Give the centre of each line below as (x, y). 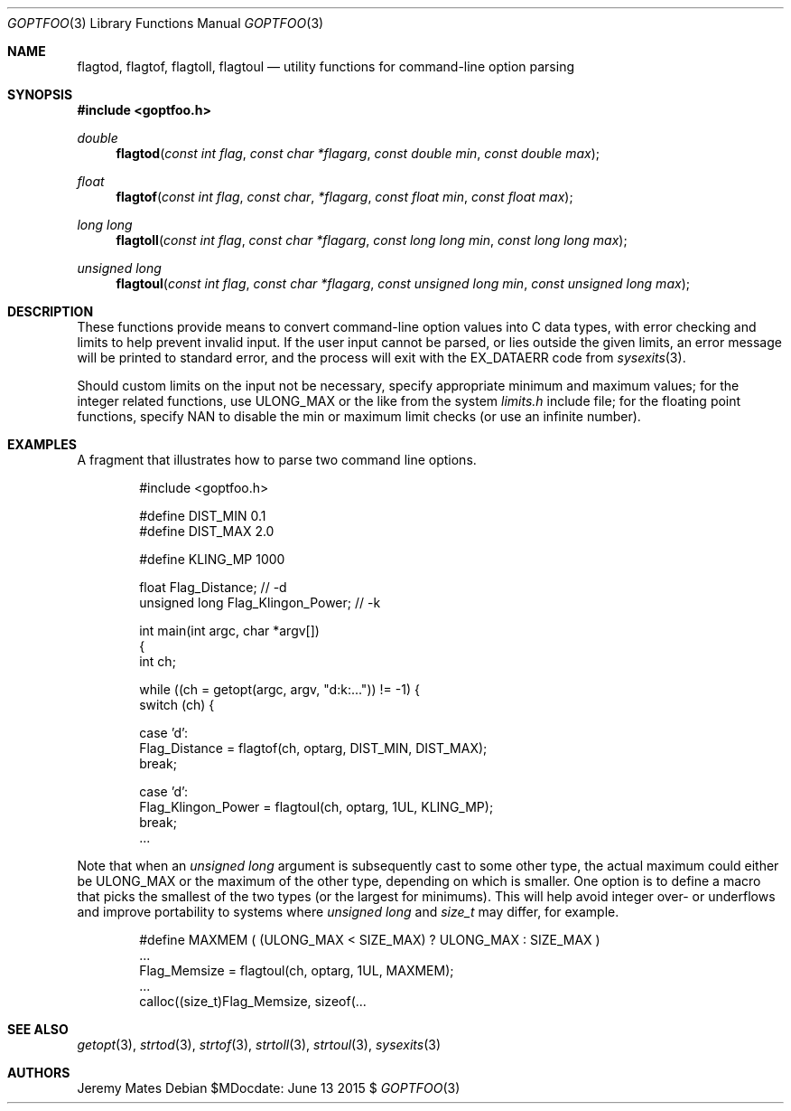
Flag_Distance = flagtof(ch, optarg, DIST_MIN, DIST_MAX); (313, 748)
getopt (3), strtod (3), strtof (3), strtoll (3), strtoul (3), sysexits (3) (259, 1045)
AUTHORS (39, 1073)
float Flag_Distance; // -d (213, 587)
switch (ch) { (177, 705)
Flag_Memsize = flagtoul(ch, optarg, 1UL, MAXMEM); (297, 970)
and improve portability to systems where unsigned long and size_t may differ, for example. (348, 912)
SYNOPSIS (40, 94)
